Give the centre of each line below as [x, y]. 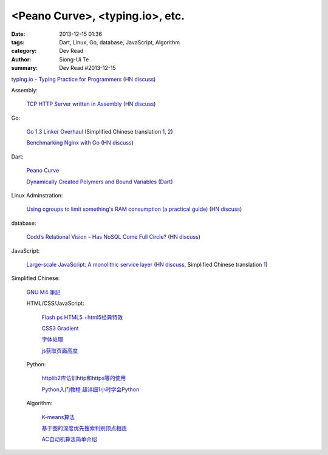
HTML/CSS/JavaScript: [55, 303]
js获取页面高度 [60, 351]
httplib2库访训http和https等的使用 [84, 378]
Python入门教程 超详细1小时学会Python [91, 389]
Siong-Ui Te [74, 59]
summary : [25, 68]
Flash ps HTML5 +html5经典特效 [82, 317]
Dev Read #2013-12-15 [87, 68]
